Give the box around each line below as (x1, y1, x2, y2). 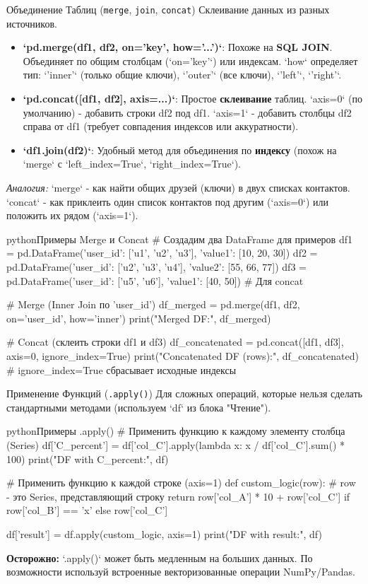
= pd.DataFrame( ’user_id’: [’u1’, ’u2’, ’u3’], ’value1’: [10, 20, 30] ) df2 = (6, 245, 318, 260)
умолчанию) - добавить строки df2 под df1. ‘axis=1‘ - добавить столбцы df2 (23, 105, 352, 119)
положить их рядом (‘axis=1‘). (6, 208, 138, 223)
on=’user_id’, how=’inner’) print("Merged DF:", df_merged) (6, 310, 271, 325)
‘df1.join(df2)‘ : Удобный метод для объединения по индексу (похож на (23, 142, 337, 157)
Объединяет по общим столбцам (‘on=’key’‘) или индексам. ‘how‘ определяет (23, 53, 358, 68)
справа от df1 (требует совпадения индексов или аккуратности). (23, 119, 299, 134)
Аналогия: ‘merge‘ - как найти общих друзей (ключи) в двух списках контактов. (6, 180, 350, 194)
